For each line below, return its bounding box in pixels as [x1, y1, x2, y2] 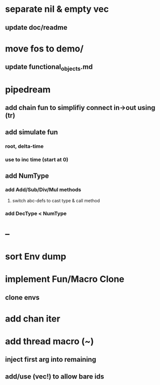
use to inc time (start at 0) [5, 156, 69, 163]
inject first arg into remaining [5, 355, 96, 364]
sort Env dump [5, 251, 67, 262]
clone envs [5, 293, 40, 302]
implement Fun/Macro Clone [5, 274, 124, 285]
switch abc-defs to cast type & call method [12, 197, 100, 204]
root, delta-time [5, 143, 44, 150]
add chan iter [5, 313, 61, 324]
